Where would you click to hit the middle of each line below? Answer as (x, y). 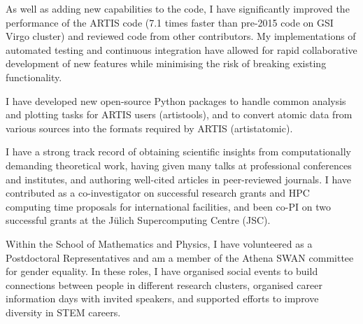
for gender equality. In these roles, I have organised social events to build (162, 271)
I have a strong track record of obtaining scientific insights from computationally (179, 152)
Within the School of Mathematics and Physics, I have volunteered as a (159, 243)
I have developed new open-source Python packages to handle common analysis (176, 100)
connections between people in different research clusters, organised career (164, 284)
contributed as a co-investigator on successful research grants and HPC (158, 193)
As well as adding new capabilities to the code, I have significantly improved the (178, 8)
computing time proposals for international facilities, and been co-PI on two (168, 206)
